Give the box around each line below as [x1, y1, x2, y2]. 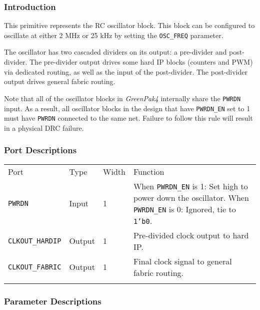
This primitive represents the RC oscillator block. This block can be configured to [4, 20, 255, 31]
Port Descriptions [4, 144, 77, 156]
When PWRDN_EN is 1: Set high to [133, 180, 248, 192]
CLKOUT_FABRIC [8, 262, 61, 271]
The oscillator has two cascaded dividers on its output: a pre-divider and [4, 47, 227, 57]
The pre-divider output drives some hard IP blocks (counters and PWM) [29, 57, 253, 67]
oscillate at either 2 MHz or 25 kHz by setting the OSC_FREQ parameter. [4, 30, 223, 40]
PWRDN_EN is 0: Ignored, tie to [133, 203, 236, 215]
